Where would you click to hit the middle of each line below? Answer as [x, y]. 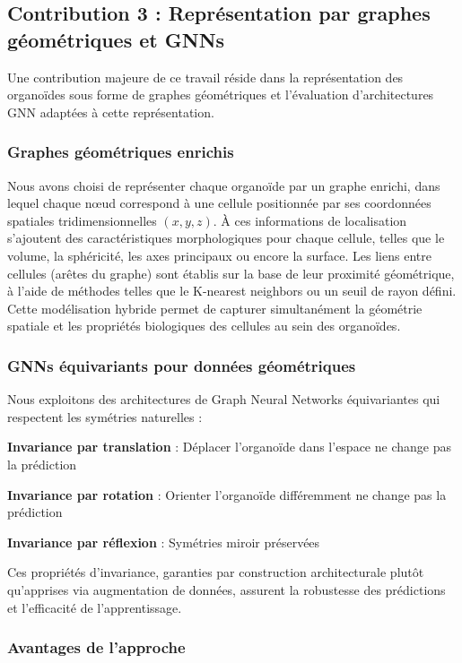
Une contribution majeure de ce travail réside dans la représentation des [205, 77]
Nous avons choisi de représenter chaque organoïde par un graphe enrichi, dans [224, 185]
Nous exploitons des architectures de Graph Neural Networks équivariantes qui [224, 399]
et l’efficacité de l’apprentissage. [95, 607]
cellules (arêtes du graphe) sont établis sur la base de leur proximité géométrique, [231, 273]
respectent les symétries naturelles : [105, 416]
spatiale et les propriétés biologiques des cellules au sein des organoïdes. [204, 326]
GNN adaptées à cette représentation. [111, 112]
